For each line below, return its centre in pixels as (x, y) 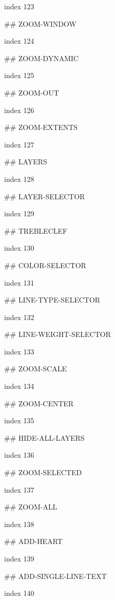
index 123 (19, 6)
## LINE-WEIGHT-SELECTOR (57, 334)
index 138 (19, 524)
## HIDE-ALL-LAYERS (44, 437)
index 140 (19, 593)
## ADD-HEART (33, 541)
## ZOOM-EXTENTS (41, 127)
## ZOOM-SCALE (36, 369)
